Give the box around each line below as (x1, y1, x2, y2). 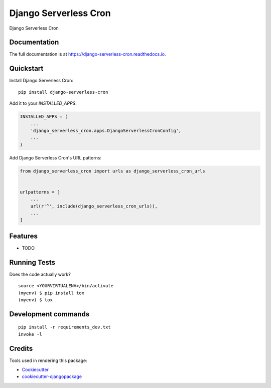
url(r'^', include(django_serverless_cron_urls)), (30, 203, 158, 209)
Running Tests (9, 258, 55, 267)
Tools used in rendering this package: (9, 357, 87, 363)
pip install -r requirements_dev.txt (18, 324, 111, 330)
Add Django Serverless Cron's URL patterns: (9, 154, 102, 160)
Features (9, 232, 38, 240)
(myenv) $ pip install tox (18, 290, 85, 296)
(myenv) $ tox (18, 297, 53, 303)
